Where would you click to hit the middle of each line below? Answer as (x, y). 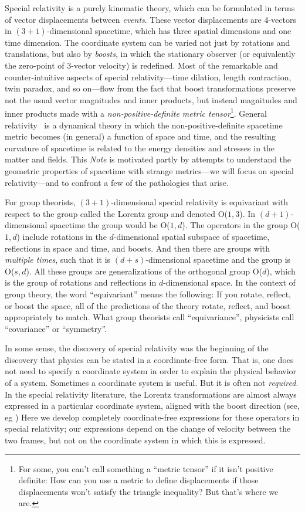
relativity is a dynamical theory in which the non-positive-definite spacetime (144, 125)
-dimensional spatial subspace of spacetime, (192, 236)
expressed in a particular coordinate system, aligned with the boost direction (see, (152, 406)
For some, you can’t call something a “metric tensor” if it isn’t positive (146, 468)
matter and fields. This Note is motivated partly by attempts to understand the (148, 159)
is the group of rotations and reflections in (81, 282)
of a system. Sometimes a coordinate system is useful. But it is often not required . (152, 383)
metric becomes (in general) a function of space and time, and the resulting (140, 136)
